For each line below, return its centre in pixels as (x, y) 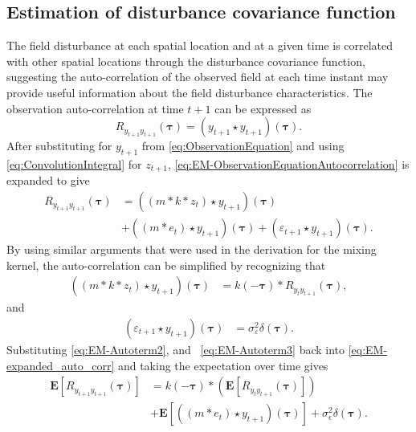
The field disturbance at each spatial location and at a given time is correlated (200, 45)
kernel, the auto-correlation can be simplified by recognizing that (166, 265)
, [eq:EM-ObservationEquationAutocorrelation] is (289, 163)
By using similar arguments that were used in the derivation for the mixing (192, 249)
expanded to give (48, 180)
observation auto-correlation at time (95, 108)
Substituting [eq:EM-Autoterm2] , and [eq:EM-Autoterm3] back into (176, 349)
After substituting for (59, 146)
